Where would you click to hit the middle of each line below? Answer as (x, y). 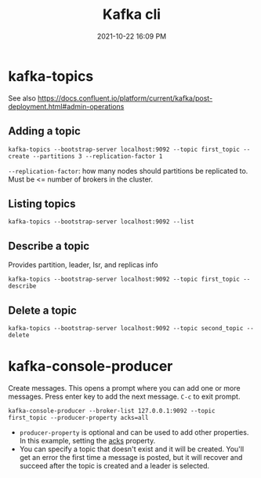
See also (22, 98)
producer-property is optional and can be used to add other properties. (134, 432)
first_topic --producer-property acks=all (78, 417)
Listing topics (42, 203)
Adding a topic (44, 131)
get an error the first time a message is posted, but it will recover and (131, 457)
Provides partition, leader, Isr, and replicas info (83, 265)
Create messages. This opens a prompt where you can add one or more (124, 388)
